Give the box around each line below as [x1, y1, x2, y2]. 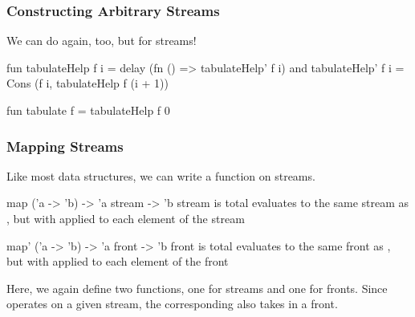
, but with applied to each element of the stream [6, 210, 245, 226]
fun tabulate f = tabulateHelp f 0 [6, 102, 170, 118]
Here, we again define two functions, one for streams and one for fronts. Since [6, 279, 388, 296]
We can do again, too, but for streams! [6, 32, 197, 49]
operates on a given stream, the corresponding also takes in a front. [6, 295, 338, 312]
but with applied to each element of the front [6, 253, 229, 270]
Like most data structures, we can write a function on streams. [6, 167, 315, 184]
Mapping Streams [6, 136, 124, 156]
